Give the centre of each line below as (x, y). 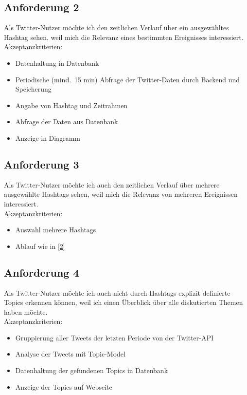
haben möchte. (26, 311)
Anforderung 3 (42, 164)
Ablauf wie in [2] (40, 246)
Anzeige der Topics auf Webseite (64, 386)
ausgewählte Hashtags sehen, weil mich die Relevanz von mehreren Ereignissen (121, 194)
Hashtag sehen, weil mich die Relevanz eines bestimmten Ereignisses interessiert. (124, 37)
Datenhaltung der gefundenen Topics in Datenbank (92, 370)
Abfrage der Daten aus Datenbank (67, 122)
